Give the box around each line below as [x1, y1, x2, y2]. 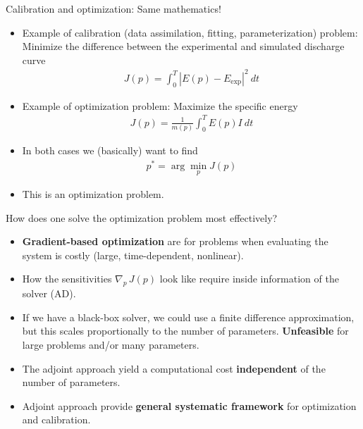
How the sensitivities [22, 271, 112, 286]
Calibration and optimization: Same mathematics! [6, 1, 221, 15]
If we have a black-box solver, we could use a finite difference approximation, [22, 309, 355, 324]
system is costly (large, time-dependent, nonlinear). [22, 247, 244, 262]
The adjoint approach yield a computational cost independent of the [22, 361, 326, 375]
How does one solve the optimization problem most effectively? [6, 210, 278, 225]
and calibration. [22, 412, 91, 427]
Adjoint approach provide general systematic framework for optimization [22, 398, 357, 413]
